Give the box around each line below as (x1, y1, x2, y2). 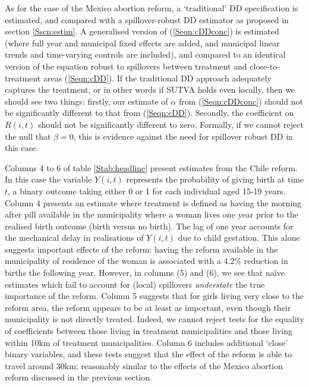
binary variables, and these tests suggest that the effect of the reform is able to (5, 348, 292, 360)
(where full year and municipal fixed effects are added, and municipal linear (5, 36, 280, 49)
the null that (5, 130, 51, 142)
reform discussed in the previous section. (5, 371, 152, 383)
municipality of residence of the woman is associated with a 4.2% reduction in (5, 254, 288, 267)
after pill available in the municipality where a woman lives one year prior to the (5, 208, 298, 221)
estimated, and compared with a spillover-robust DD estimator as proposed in (5, 13, 289, 26)
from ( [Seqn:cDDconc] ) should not (178, 95, 303, 107)
